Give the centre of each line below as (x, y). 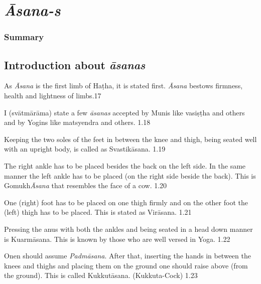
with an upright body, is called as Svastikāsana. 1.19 (85, 149)
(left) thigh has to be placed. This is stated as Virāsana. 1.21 (98, 212)
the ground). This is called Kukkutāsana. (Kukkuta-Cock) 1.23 (101, 275)
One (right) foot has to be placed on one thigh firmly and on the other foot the (126, 202)
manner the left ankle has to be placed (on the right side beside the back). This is (130, 175)
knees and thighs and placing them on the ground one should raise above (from (126, 265)
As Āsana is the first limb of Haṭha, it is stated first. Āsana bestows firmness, (123, 86)
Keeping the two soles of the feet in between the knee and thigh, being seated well (130, 139)
